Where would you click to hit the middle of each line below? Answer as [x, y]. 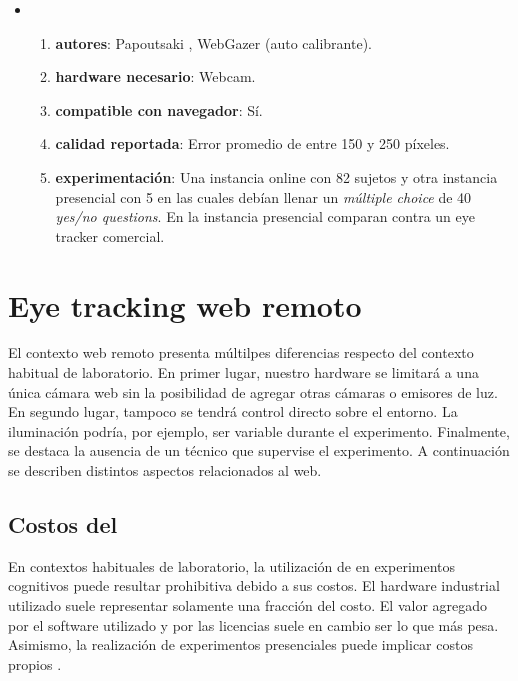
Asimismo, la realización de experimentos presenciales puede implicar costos [240, 644]
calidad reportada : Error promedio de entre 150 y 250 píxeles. [252, 143]
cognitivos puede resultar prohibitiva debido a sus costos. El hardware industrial [254, 585]
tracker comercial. [110, 235]
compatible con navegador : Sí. [159, 109]
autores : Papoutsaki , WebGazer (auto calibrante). [213, 42]
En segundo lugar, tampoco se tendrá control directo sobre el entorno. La [233, 411]
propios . [35, 663]
